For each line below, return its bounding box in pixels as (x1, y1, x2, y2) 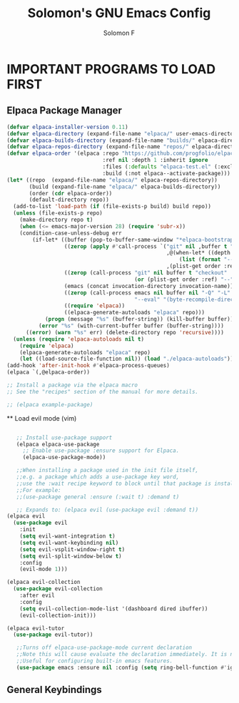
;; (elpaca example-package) (6, 401, 93, 408)
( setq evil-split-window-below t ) (19, 553, 122, 560)
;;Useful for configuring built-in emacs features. (16, 657, 173, 664)
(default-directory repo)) (29, 196, 110, 204)
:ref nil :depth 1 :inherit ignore (102, 157, 208, 164)
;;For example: (16, 486, 61, 493)
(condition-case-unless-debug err (19, 230, 122, 237)
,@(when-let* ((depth (166, 250, 231, 257)
